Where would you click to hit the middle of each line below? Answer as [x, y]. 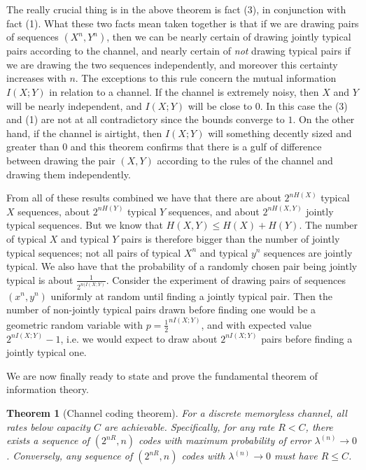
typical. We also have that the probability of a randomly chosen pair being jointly [182, 266]
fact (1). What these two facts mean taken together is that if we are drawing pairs [183, 23]
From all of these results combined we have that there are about [144, 198]
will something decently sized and [280, 133]
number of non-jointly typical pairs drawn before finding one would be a [161, 309]
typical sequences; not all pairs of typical [94, 252]
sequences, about [54, 211]
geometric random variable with [75, 324]
